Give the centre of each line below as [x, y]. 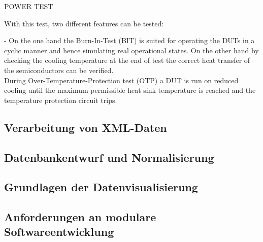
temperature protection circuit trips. [61, 100]
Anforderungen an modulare [80, 217]
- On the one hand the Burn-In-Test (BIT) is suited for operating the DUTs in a [129, 40]
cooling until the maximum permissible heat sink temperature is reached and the [130, 90]
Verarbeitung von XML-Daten [86, 127]
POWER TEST [29, 6]
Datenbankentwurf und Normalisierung [109, 157]
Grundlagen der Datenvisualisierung [101, 187]
